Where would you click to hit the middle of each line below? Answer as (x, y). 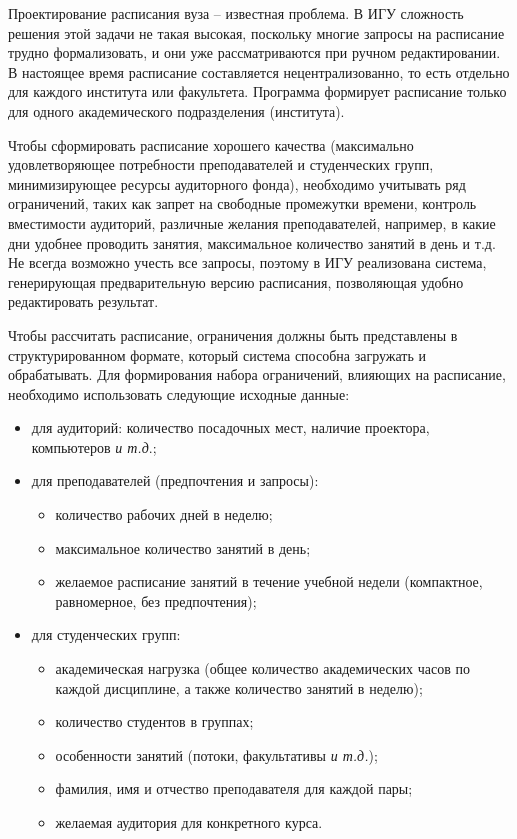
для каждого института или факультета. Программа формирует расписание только (257, 91)
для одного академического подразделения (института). (176, 110)
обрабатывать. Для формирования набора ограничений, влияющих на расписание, (257, 374)
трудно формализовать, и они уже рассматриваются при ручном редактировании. (254, 52)
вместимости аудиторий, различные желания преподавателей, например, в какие (252, 222)
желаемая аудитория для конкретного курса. (189, 822)
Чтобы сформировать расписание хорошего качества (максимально (211, 144)
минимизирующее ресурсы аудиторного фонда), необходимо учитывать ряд (237, 183)
